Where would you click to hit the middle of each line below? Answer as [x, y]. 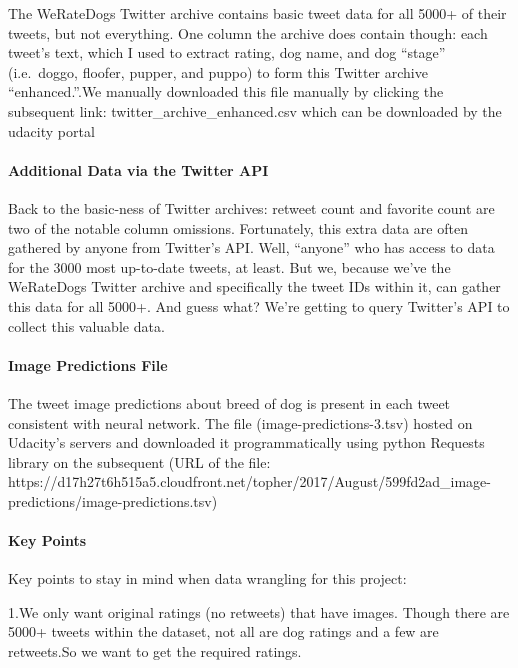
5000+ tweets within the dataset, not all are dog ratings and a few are [223, 631]
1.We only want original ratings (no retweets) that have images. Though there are [259, 611]
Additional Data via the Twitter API [138, 169]
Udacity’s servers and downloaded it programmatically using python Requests [246, 442]
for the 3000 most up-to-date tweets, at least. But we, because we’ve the [229, 266]
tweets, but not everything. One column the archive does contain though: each [248, 32]
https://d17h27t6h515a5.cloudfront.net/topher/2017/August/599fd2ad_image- [249, 481]
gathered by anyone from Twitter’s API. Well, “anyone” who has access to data [251, 247]
